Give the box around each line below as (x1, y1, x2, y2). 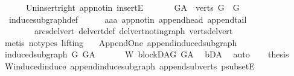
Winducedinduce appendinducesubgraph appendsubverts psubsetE (4, 59, 255, 72)
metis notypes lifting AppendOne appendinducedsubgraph (4, 36, 237, 48)
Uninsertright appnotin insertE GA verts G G (25, 1, 240, 13)
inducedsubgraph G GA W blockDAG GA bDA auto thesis (4, 48, 289, 60)
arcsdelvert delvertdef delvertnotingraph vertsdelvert (34, 25, 233, 37)
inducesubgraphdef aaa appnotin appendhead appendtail (8, 13, 247, 25)
